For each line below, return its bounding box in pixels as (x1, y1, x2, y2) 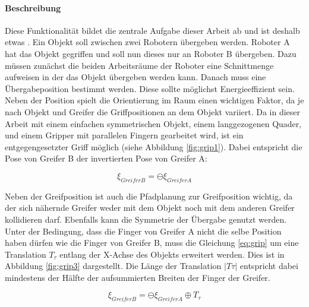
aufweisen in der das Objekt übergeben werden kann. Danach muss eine (5, 71, 266, 83)
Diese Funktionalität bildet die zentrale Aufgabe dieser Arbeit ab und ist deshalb (5, 24, 300, 36)
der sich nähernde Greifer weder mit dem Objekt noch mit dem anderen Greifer (5, 201, 295, 214)
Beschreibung (5, 1, 61, 14)
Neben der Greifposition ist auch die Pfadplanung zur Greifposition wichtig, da (5, 189, 293, 202)
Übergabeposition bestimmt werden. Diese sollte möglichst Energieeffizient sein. (5, 82, 295, 94)
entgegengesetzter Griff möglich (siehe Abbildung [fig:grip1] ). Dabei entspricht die (5, 140, 302, 153)
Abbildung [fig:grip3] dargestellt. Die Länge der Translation (5, 259, 222, 272)
